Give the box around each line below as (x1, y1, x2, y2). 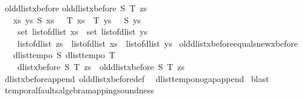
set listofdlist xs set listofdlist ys (17, 25, 148, 38)
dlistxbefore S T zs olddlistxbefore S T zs (17, 60, 185, 72)
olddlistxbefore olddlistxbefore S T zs (4, 2, 147, 14)
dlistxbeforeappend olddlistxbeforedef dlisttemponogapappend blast (4, 72, 269, 84)
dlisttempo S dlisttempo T (13, 49, 115, 61)
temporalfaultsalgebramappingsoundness (4, 84, 154, 96)
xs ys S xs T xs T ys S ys (13, 13, 141, 26)
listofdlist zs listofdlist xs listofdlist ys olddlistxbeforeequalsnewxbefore (17, 37, 298, 49)
